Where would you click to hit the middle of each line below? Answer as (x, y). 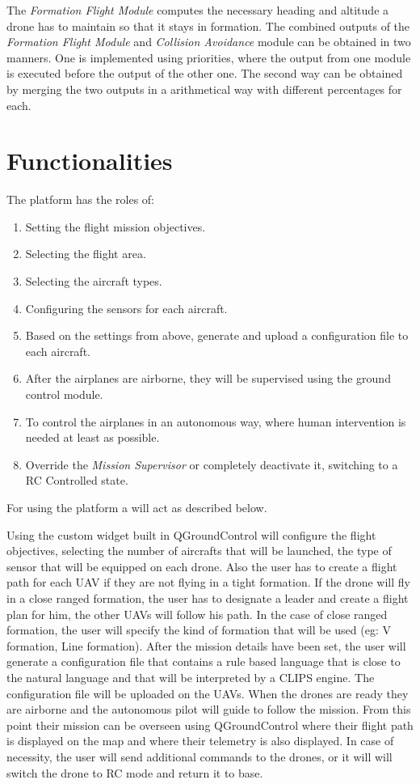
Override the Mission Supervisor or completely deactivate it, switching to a (212, 464)
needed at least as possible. (92, 437)
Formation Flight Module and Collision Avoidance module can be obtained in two (209, 42)
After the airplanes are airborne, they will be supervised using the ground (208, 378)
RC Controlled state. (77, 480)
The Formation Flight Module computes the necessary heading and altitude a (198, 10)
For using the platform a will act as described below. (137, 507)
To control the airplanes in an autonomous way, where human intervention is (216, 421)
